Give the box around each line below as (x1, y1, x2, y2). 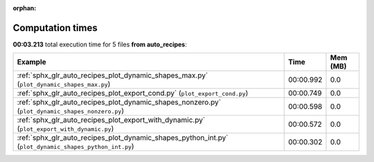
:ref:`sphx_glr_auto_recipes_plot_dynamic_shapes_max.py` (17, 71, 208, 80)
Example (17, 57, 46, 67)
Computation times (12, 21, 98, 34)
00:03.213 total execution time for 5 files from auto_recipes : (12, 40, 187, 48)
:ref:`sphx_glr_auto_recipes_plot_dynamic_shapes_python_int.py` (17, 133, 229, 143)
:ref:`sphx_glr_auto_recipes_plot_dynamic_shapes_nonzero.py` (17, 98, 222, 107)
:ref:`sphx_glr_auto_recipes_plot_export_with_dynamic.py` (17, 115, 206, 125)
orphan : (12, 4, 37, 12)
